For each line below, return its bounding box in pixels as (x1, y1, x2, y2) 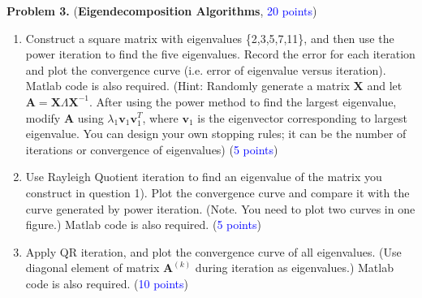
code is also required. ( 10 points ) (25, 274, 189, 292)
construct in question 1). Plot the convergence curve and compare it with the (25, 184, 410, 201)
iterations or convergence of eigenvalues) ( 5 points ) (25, 140, 278, 158)
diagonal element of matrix (25, 259, 160, 276)
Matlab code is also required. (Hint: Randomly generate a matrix (25, 77, 350, 94)
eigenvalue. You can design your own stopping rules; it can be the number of (25, 125, 407, 142)
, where (142, 109, 179, 126)
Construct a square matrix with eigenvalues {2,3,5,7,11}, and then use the (25, 29, 394, 46)
